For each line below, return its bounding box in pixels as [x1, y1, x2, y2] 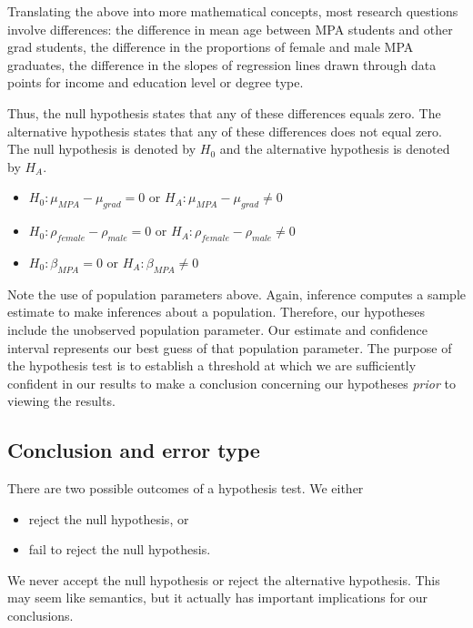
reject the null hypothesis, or [28, 509, 189, 528]
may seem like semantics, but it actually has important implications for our [7, 588, 428, 607]
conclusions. [7, 606, 74, 625]
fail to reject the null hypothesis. [28, 540, 211, 559]
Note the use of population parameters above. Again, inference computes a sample [7, 284, 467, 303]
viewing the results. [7, 391, 116, 410]
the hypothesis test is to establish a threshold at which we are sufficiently [7, 356, 417, 375]
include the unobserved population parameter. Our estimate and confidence [7, 319, 428, 339]
